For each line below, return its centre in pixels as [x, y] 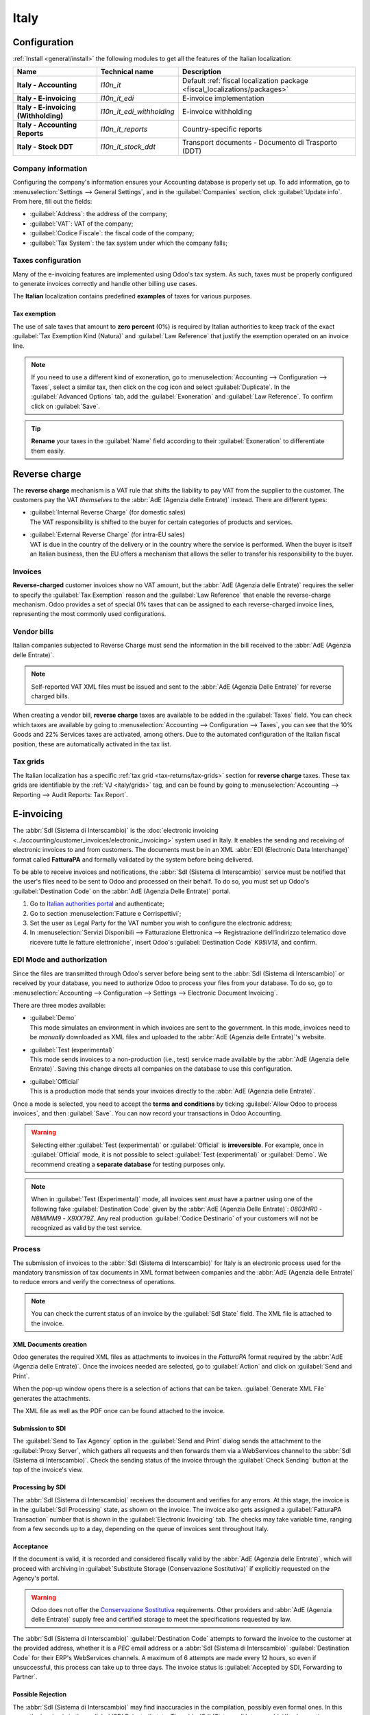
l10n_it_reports [124, 129]
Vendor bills [33, 632]
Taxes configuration [47, 261]
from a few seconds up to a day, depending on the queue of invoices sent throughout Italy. [141, 1529]
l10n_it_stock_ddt [128, 147]
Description [202, 72]
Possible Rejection [40, 1694]
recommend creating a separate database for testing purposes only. [128, 1164]
